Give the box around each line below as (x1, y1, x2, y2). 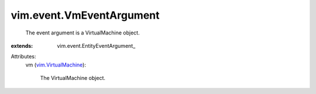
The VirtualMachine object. (40, 75, 105, 82)
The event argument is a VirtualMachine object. (25, 29, 140, 36)
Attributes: (11, 53, 36, 60)
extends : (11, 42, 33, 49)
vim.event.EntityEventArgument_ (57, 42, 136, 49)
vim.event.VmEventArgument (11, 9, 160, 22)
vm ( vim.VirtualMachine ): (25, 61, 86, 68)
